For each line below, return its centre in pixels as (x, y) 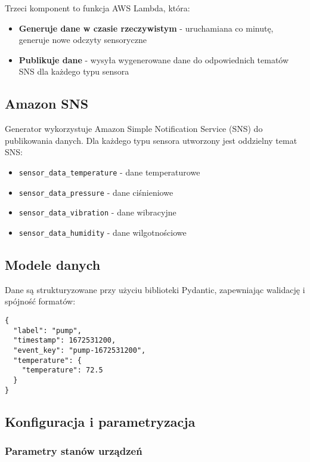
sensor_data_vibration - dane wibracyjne (97, 212)
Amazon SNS (47, 104)
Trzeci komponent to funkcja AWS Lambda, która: (97, 8)
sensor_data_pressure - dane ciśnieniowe (96, 192)
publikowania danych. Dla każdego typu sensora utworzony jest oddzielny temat (151, 140)
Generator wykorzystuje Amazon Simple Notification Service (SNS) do (134, 129)
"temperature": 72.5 (62, 370)
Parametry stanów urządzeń (74, 450)
